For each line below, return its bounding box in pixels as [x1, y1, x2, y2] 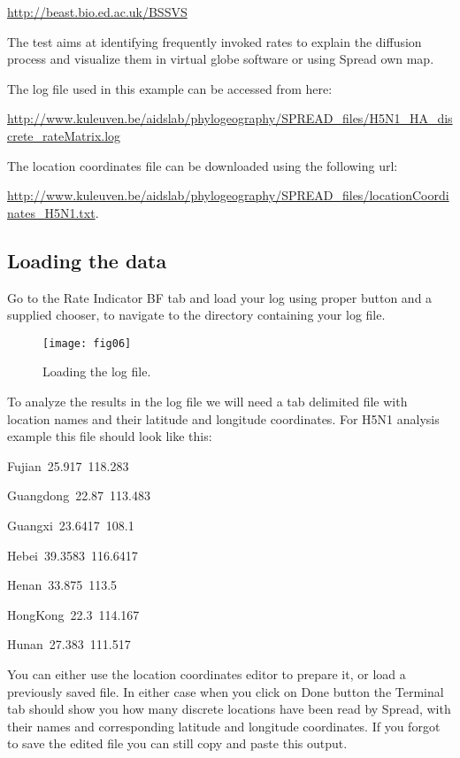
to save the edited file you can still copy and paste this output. [7, 734, 348, 753]
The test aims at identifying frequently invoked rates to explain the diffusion [7, 32, 422, 50]
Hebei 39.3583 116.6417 [7, 545, 138, 564]
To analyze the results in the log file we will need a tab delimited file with [7, 391, 408, 410]
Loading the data [7, 246, 167, 274]
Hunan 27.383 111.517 [7, 635, 131, 654]
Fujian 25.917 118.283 [7, 456, 129, 475]
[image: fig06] [42, 336, 132, 350]
